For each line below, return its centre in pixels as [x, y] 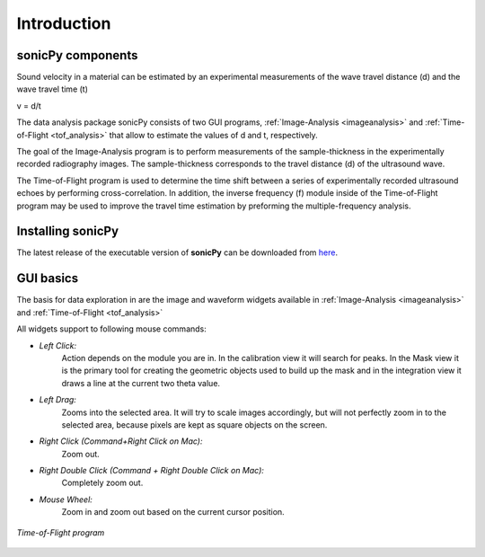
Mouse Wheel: [66, 500]
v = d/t [29, 106]
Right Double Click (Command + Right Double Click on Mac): [152, 471]
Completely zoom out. [102, 483]
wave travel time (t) [53, 89]
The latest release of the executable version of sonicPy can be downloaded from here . [177, 252]
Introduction [64, 23]
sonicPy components [77, 55]
